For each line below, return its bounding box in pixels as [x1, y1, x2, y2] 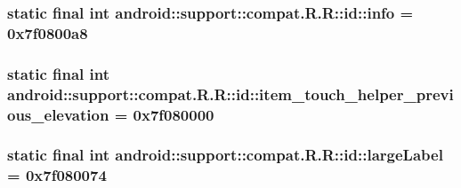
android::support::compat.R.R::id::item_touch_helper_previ [7, 82, 454, 105]
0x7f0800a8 [7, 21, 88, 43]
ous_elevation [7, 103, 109, 125]
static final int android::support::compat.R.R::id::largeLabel [7, 144, 443, 166]
